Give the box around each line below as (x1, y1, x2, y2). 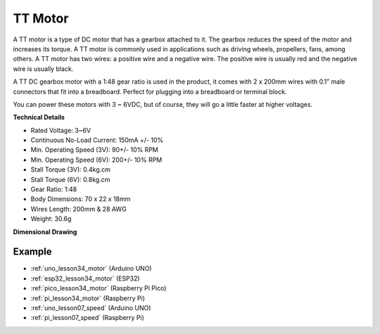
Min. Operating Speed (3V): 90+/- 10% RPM (30, 146, 158, 154)
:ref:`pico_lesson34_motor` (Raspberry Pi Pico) (30, 284, 167, 293)
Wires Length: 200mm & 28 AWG (30, 205, 127, 213)
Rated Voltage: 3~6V (30, 126, 91, 134)
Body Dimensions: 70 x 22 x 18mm (30, 195, 131, 203)
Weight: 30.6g (30, 214, 72, 223)
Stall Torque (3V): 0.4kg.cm (30, 165, 110, 174)
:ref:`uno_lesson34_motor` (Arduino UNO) (30, 264, 152, 273)
